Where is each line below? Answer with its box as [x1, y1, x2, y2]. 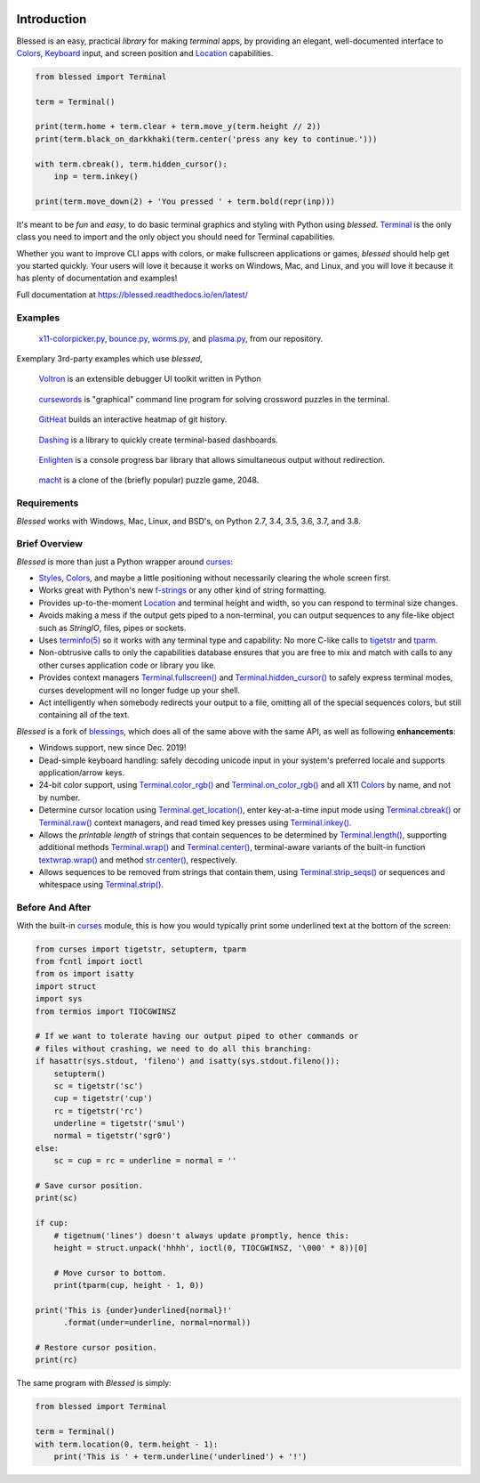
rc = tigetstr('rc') [53, 1106, 144, 1116]
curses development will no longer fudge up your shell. [38, 685, 241, 695]
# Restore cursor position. [35, 1342, 157, 1353]
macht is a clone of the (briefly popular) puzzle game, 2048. [38, 474, 260, 485]
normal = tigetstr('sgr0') [53, 1130, 172, 1141]
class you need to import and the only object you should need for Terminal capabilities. [16, 231, 335, 242]
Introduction [16, 12, 87, 27]
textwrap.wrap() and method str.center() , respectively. [38, 855, 238, 865]
